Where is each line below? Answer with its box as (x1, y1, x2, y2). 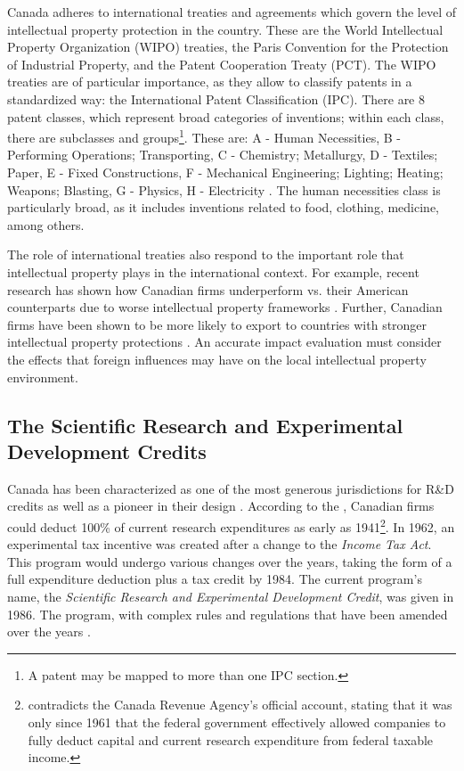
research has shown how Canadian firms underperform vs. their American (7, 280, 409, 299)
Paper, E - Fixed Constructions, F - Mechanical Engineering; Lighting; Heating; (7, 163, 444, 181)
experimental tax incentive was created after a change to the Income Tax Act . (7, 535, 432, 554)
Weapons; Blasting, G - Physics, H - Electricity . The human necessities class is (7, 180, 441, 199)
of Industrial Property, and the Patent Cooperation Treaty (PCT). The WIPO (7, 54, 436, 73)
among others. (7, 215, 85, 234)
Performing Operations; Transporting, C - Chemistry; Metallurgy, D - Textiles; (7, 145, 438, 164)
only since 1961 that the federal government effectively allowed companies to (28, 712, 446, 731)
